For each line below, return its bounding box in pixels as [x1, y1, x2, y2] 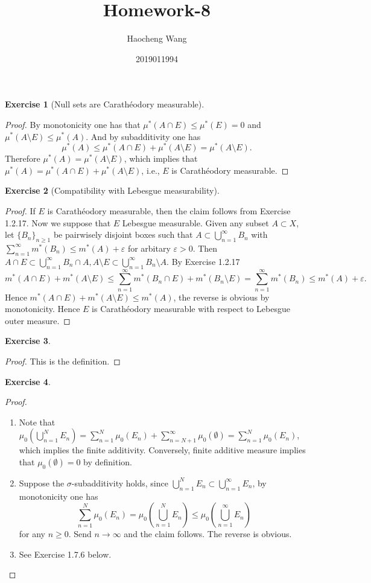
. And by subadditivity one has [86, 130, 201, 142]
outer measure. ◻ [5, 314, 71, 327]
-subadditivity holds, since [71, 476, 168, 489]
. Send [68, 527, 92, 540]
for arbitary [127, 241, 171, 254]
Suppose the [19, 476, 65, 489]
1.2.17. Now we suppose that [5, 216, 111, 229]
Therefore [5, 152, 40, 165]
